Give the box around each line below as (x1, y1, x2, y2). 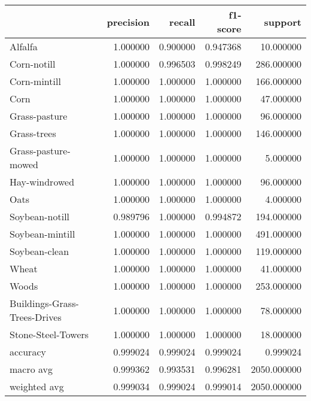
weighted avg (10, 379, 64, 393)
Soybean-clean (10, 244, 69, 258)
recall (169, 14, 196, 29)
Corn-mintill (10, 74, 61, 88)
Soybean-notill (10, 209, 70, 223)
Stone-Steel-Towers (10, 327, 89, 341)
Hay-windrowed (10, 175, 75, 189)
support (264, 14, 301, 29)
